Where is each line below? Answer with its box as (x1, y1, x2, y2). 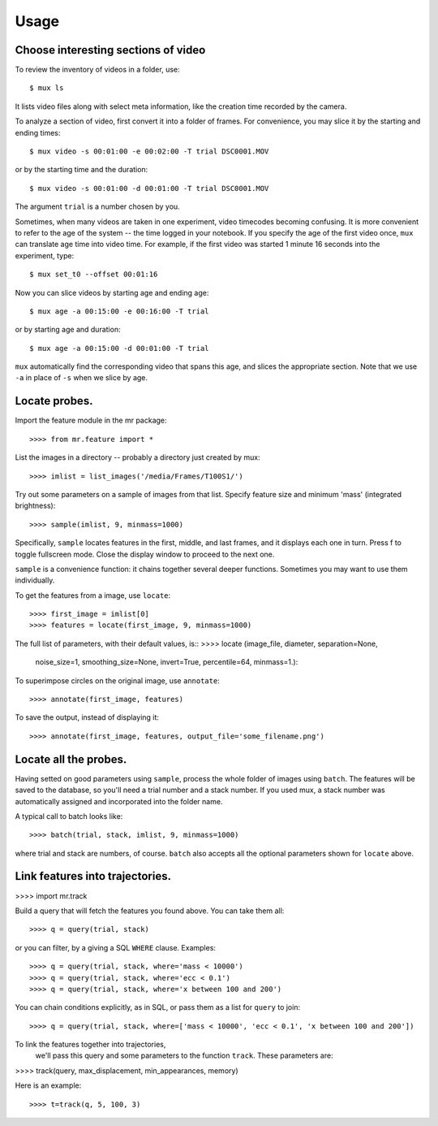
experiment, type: (15, 250, 75, 260)
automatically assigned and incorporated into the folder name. (15, 796, 223, 806)
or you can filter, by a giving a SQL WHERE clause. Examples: (15, 942, 217, 952)
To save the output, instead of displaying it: (15, 712, 160, 722)
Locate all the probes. (15, 752, 127, 766)
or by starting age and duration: (15, 325, 121, 335)
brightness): (15, 500, 56, 511)
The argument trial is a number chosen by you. (15, 201, 180, 211)
